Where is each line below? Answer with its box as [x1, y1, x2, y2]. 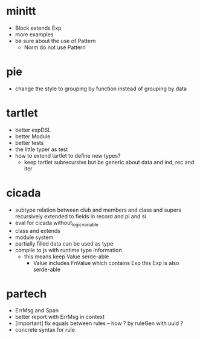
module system [15, 233, 54, 241]
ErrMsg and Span [15, 307, 59, 314]
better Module [15, 132, 51, 140]
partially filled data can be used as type [15, 240, 114, 247]
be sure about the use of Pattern [15, 37, 96, 44]
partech [6, 287, 47, 301]
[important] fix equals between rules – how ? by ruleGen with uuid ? [15, 320, 183, 327]
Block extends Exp [15, 24, 62, 32]
